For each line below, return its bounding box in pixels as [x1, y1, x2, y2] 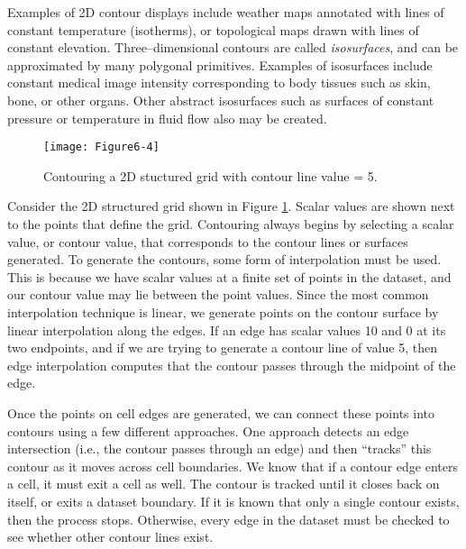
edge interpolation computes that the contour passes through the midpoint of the [7, 355, 456, 374]
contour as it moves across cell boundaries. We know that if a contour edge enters [7, 456, 458, 475]
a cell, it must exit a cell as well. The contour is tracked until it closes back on [7, 474, 440, 493]
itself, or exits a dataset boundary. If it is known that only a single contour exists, [7, 491, 460, 510]
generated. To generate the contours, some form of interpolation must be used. [7, 250, 442, 269]
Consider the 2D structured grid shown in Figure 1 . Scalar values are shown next [7, 197, 455, 215]
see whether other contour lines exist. [7, 527, 214, 546]
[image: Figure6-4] [43, 141, 160, 154]
